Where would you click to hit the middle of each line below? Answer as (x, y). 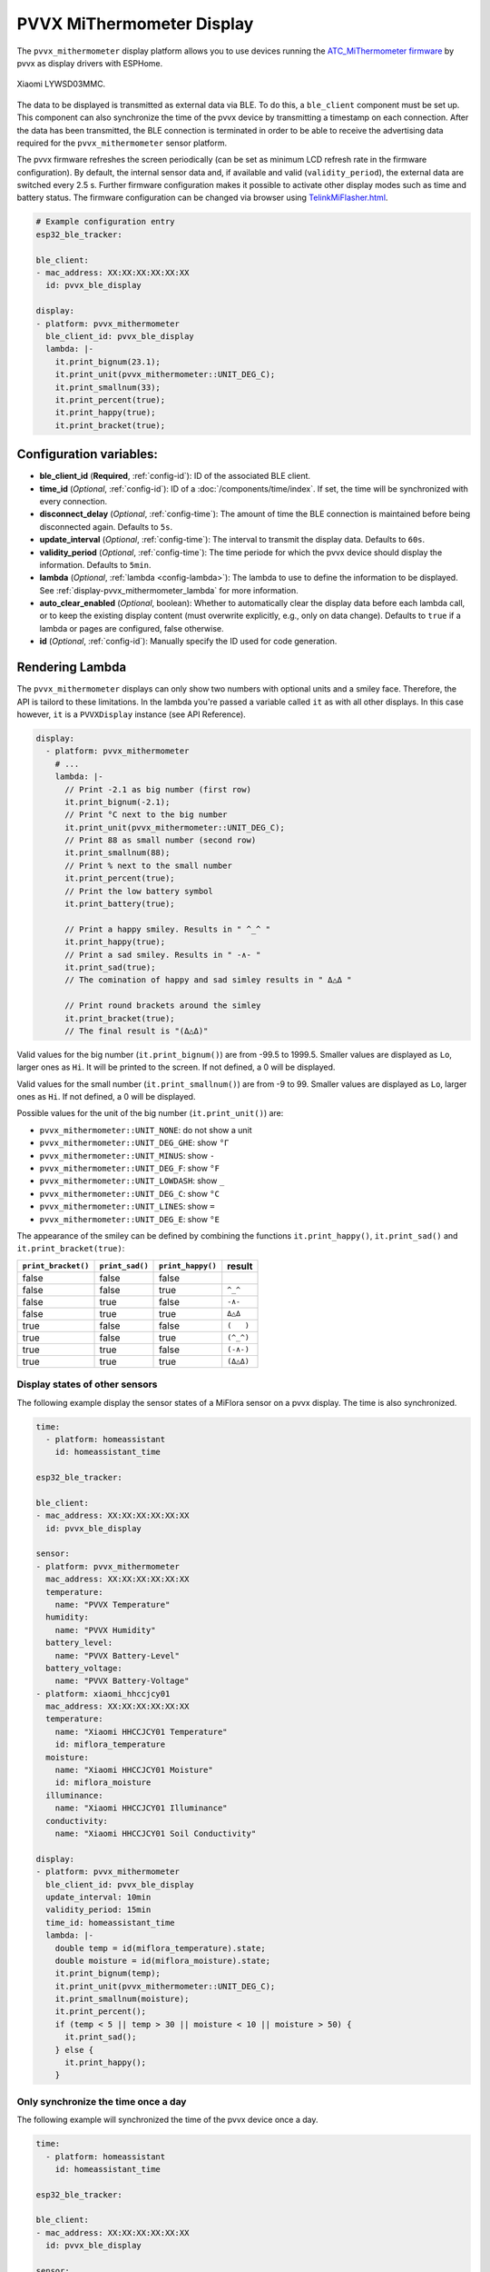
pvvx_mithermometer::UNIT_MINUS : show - (127, 1155)
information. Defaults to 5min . (95, 564)
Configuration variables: (88, 454)
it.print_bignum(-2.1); (118, 802)
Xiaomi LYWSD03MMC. (61, 84)
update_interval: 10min (98, 1897)
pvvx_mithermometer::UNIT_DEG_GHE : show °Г (134, 1143)
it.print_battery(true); (120, 904)
